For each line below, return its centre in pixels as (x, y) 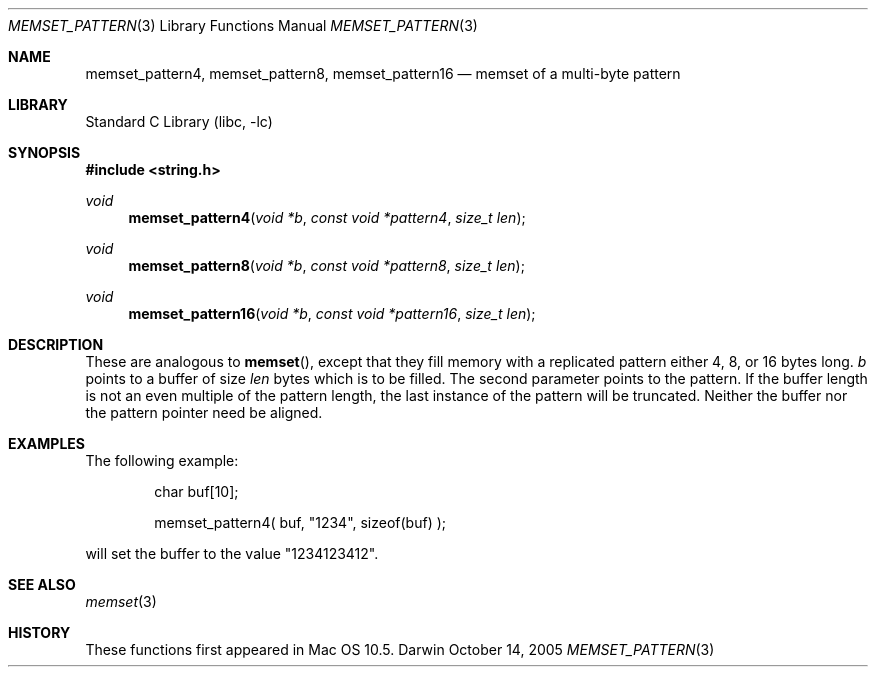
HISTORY (39, 632)
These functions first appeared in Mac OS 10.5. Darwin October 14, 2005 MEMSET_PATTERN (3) (400, 649)
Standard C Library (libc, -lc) (179, 121)
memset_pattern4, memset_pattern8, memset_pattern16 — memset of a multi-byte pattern (383, 73)
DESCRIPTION (56, 344)
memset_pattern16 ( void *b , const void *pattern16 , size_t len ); (332, 313)
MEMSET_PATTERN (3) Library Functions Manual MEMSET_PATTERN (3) (243, 25)
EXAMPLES (46, 443)
